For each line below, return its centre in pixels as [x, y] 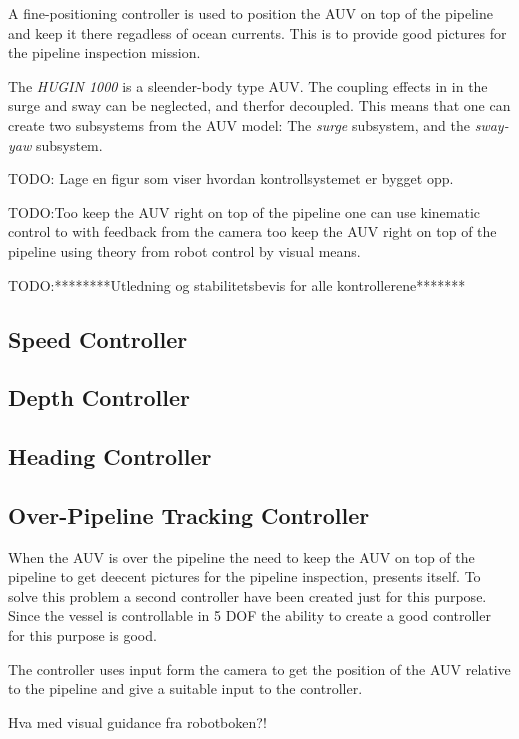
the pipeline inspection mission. [104, 52]
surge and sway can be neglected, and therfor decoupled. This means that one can [259, 105]
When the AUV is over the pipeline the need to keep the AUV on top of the [241, 556]
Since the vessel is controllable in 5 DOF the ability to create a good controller [249, 615]
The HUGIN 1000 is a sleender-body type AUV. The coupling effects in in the [248, 85]
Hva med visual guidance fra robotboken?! [137, 721]
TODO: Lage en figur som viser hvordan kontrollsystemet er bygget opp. [231, 178]
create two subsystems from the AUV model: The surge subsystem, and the [239, 124]
